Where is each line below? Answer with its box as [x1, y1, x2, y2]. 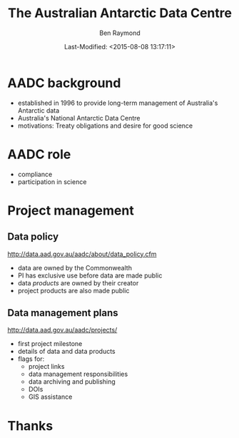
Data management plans [7, 307, 119, 319]
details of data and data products [17, 347, 116, 356]
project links [28, 362, 65, 371]
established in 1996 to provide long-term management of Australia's [17, 98, 218, 107]
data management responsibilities [28, 370, 128, 379]
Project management [7, 202, 134, 218]
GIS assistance [28, 392, 73, 401]
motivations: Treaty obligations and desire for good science [17, 121, 193, 130]
